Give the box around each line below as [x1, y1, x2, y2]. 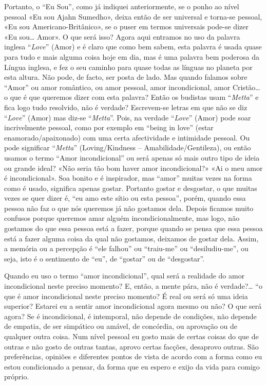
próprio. [4, 371, 29, 382]
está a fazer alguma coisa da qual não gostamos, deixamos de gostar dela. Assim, [4, 233, 259, 243]
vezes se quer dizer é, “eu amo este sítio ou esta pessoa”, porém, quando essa [4, 192, 246, 203]
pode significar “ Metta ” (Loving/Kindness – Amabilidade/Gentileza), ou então [4, 142, 251, 153]
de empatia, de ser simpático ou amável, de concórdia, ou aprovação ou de [4, 321, 238, 331]
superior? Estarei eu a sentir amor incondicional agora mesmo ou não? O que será [4, 301, 262, 311]
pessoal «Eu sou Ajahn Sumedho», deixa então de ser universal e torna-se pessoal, [4, 11, 262, 22]
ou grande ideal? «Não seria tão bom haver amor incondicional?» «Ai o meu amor [4, 162, 263, 173]
